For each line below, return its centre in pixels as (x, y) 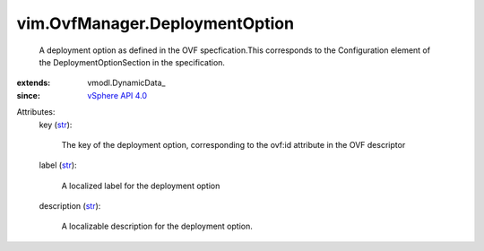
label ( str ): (58, 165)
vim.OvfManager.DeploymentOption (156, 23)
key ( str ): (56, 125)
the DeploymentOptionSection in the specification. (132, 62)
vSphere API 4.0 (117, 95)
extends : (34, 83)
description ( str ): (70, 206)
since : (28, 95)
